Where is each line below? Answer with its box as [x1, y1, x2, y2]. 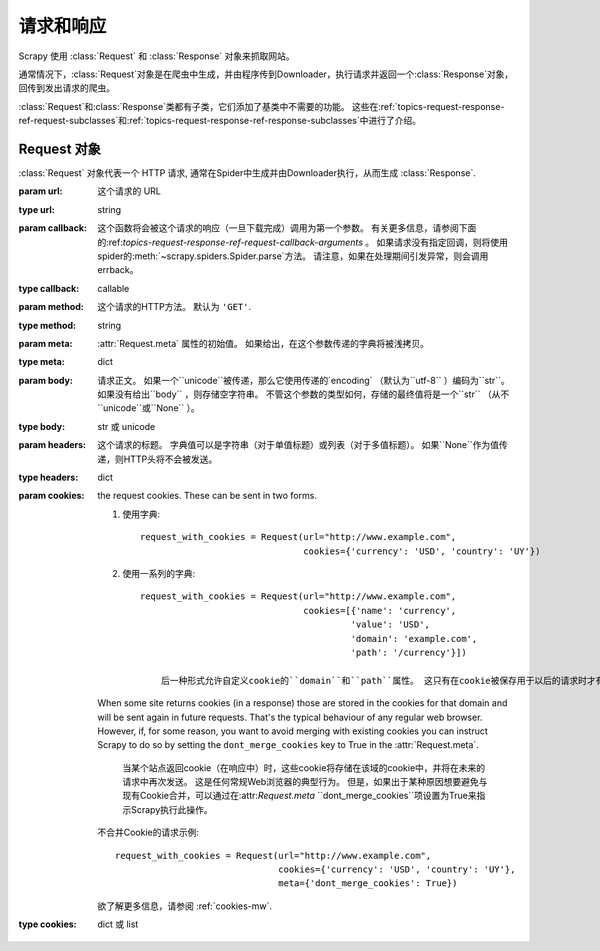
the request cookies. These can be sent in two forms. [97, 490, 317, 502]
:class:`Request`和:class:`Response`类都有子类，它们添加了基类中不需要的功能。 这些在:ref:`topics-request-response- [18, 100, 505, 112]
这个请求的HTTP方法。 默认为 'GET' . [97, 301, 252, 313]
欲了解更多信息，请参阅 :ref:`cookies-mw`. [97, 900, 273, 912]
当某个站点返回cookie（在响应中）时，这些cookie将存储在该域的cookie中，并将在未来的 [122, 761, 486, 774]
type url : [18, 203, 55, 215]
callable [97, 282, 130, 294]
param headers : [18, 439, 87, 451]
